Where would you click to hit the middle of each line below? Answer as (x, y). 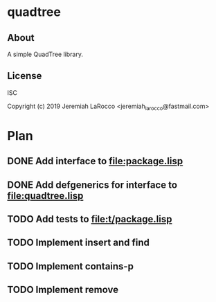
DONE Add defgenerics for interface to (92, 185)
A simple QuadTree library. (45, 54)
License (25, 76)
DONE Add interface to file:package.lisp (95, 161)
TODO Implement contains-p (70, 266)
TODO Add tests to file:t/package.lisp (90, 219)
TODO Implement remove (63, 290)
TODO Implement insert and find (79, 243)
